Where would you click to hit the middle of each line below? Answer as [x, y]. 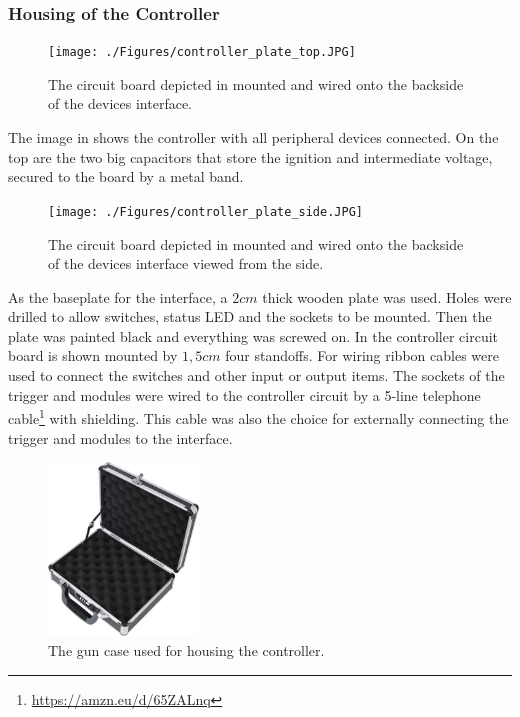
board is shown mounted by [93, 355]
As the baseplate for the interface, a [118, 296]
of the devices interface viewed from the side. [186, 263]
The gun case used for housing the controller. [186, 650]
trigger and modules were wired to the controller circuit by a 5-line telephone [244, 394]
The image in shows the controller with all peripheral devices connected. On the [253, 137]
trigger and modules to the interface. [120, 437]
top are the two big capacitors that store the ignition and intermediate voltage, [250, 156]
